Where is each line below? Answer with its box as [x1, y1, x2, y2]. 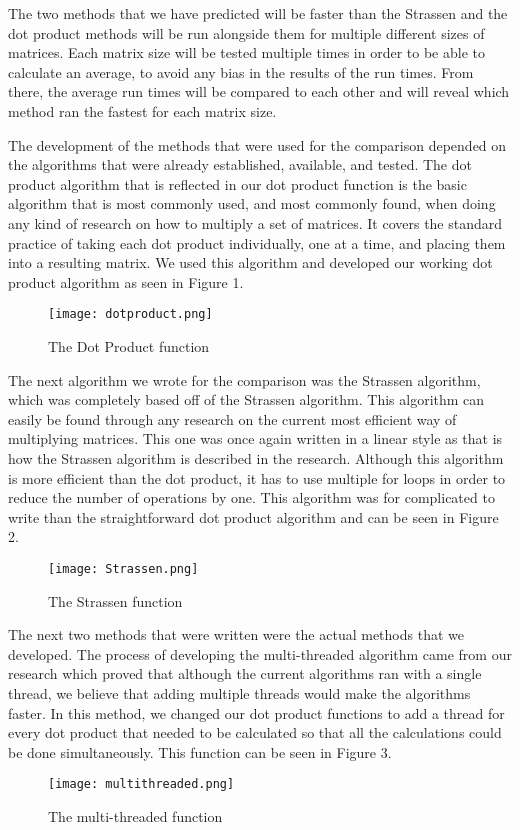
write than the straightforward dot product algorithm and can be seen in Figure [8, 506, 499, 527]
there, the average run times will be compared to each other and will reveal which [8, 81, 510, 102]
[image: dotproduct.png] [48, 307, 213, 322]
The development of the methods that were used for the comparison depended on [8, 134, 507, 155]
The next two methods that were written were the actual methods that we [8, 624, 464, 645]
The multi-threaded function [48, 805, 223, 826]
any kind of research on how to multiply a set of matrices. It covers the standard [8, 212, 503, 233]
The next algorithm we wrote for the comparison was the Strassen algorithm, [8, 369, 481, 390]
